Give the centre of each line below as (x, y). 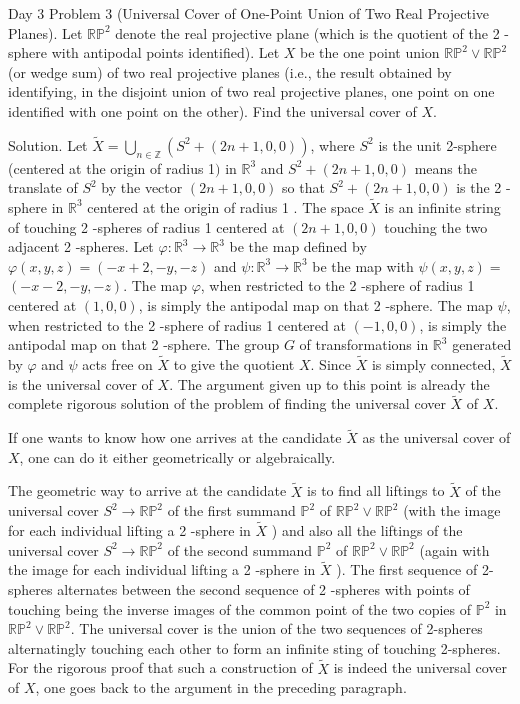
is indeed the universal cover (420, 667)
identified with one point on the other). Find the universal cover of (212, 110)
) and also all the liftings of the (367, 529)
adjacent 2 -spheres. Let (81, 246)
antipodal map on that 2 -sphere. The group (144, 344)
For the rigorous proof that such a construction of (160, 667)
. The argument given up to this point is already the (329, 383)
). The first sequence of (407, 569)
